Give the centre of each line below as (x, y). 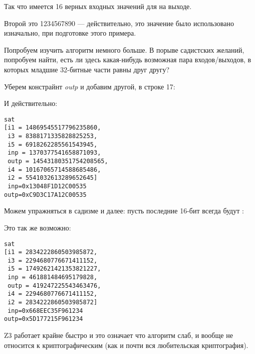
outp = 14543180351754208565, (58, 161)
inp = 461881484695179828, (53, 277)
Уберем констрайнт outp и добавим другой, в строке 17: (90, 86)
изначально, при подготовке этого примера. (70, 33)
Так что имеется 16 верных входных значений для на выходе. (98, 6)
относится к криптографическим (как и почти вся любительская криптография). (126, 345)
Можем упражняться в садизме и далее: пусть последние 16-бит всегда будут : (124, 211)
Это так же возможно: (38, 227)
